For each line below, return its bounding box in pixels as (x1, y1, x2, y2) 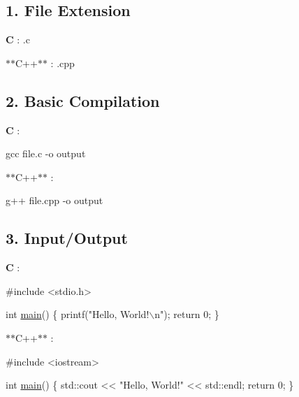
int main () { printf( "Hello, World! (6, 307, 149, 322)
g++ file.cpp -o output (6, 193, 103, 208)
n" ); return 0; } (154, 307, 219, 322)
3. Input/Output (6, 227, 128, 249)
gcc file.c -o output (6, 146, 86, 161)
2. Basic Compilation (6, 89, 160, 111)
